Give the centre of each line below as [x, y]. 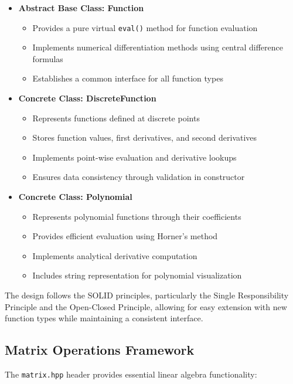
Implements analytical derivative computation [115, 255]
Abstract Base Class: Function [81, 8]
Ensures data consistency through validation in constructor [139, 177]
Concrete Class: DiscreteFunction [87, 98]
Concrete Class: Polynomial [75, 196]
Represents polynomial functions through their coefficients [137, 216]
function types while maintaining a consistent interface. [104, 318]
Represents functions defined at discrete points [116, 118]
